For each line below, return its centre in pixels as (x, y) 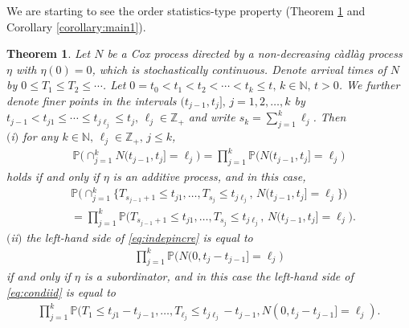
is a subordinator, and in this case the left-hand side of (219, 276)
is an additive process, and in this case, (209, 176)
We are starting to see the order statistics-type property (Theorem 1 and (186, 10)
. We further (369, 85)
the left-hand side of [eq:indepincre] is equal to (139, 237)
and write (212, 117)
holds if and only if (53, 176)
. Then (329, 117)
